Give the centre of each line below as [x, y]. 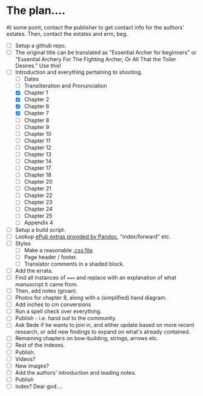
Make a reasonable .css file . [59, 250]
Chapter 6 [37, 106]
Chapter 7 [37, 113]
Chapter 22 [38, 195]
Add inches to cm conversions [53, 304]
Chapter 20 [38, 182]
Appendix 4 [38, 223]
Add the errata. [34, 270]
